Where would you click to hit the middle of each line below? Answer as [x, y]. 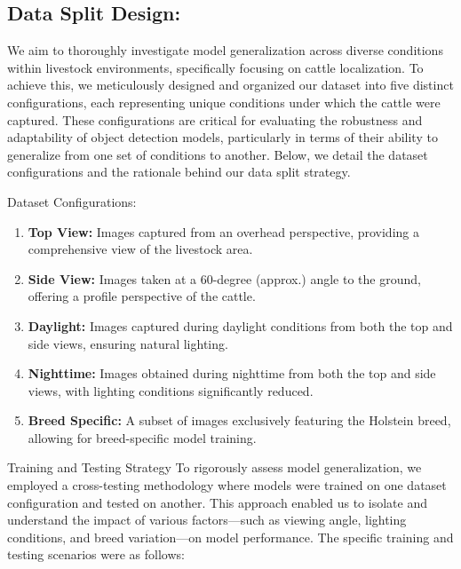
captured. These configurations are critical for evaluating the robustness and [215, 119]
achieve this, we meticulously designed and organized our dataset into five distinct [230, 85]
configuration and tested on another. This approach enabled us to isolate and [217, 502]
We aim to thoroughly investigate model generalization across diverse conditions [225, 50]
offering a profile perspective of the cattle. [142, 296]
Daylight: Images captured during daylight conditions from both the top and [240, 325]
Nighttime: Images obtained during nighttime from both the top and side [232, 373]
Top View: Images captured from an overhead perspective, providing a [223, 231]
